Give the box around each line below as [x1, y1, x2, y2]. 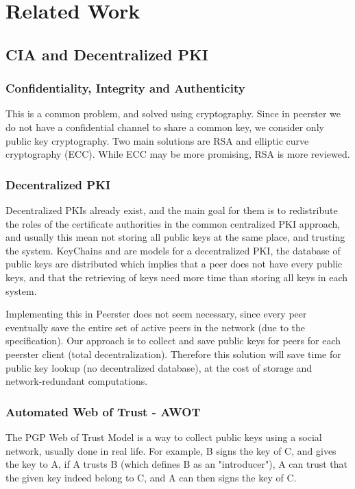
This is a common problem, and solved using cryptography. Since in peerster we [5, 106, 341, 121]
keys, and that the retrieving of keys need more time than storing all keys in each [5, 270, 347, 284]
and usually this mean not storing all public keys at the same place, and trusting [5, 230, 345, 244]
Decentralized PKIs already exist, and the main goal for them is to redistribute [5, 202, 338, 217]
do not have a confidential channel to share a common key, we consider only [5, 119, 324, 134]
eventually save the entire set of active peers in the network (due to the [5, 320, 306, 334]
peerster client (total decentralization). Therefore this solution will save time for [5, 346, 341, 361]
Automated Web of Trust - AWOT [5, 403, 201, 420]
